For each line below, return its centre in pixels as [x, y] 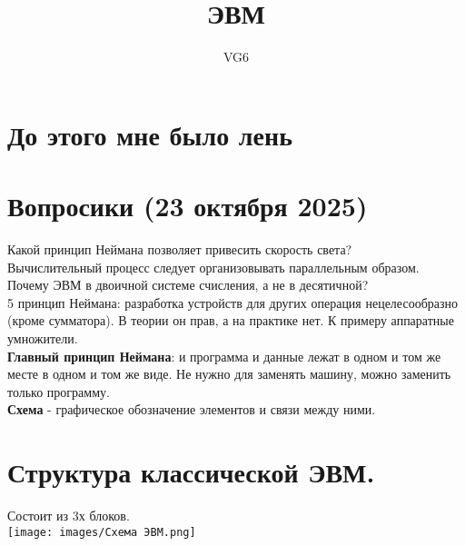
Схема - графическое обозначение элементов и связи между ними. [192, 409]
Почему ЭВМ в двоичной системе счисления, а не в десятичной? [188, 285]
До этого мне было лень [150, 134]
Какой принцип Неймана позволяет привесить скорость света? [180, 249]
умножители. [43, 338]
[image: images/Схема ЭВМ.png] [102, 532]
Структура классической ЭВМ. [191, 472]
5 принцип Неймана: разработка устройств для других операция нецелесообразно [232, 302]
